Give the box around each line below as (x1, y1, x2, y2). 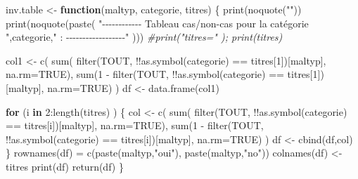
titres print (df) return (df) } (6, 159, 124, 173)
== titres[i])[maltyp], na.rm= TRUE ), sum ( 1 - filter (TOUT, (6, 118, 264, 133)
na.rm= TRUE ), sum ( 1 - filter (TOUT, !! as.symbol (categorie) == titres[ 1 (6, 67, 318, 81)
